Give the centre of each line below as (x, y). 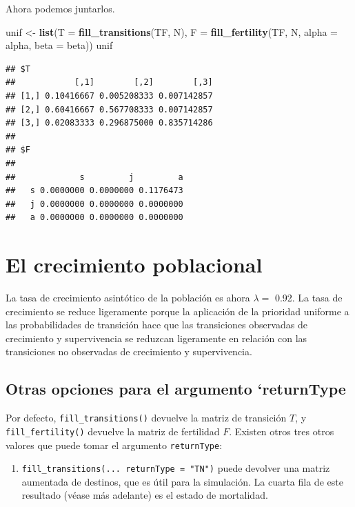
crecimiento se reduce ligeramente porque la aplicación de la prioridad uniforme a (177, 311)
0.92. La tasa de (308, 298)
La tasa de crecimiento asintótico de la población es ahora (128, 298)
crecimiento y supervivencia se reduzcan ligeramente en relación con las (156, 338)
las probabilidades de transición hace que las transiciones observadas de (156, 325)
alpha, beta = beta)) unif (59, 45)
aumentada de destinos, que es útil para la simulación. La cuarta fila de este (182, 481)
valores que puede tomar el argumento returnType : (114, 445)
